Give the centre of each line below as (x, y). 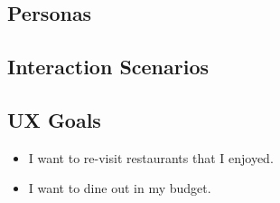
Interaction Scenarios (108, 67)
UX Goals (54, 119)
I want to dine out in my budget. (120, 188)
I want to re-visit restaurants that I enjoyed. (151, 157)
